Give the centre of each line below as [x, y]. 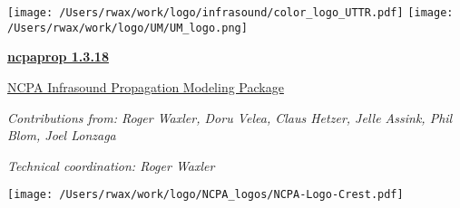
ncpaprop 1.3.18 [58, 57]
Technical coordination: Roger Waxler [111, 165]
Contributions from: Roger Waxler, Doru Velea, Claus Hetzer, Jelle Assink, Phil [230, 117]
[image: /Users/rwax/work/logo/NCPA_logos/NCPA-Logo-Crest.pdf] [206, 195]
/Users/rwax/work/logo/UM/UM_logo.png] [127, 28]
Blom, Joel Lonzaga [62, 135]
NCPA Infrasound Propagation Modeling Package [146, 86]
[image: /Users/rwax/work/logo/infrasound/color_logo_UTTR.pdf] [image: [230, 13]
